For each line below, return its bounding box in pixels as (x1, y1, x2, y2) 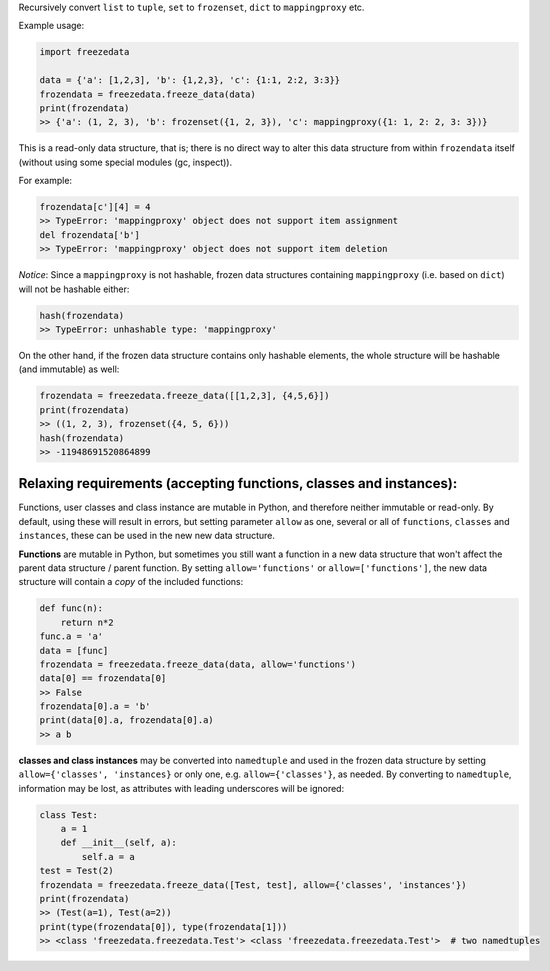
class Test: (39, 809, 99, 820)
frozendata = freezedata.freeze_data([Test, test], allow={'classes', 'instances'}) (39, 879, 467, 890)
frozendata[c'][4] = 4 (39, 201, 151, 213)
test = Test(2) (39, 865, 114, 877)
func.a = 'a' (39, 631, 104, 642)
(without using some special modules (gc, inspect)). (18, 156, 233, 168)
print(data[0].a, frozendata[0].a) (39, 715, 214, 726)
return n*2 (60, 616, 114, 628)
